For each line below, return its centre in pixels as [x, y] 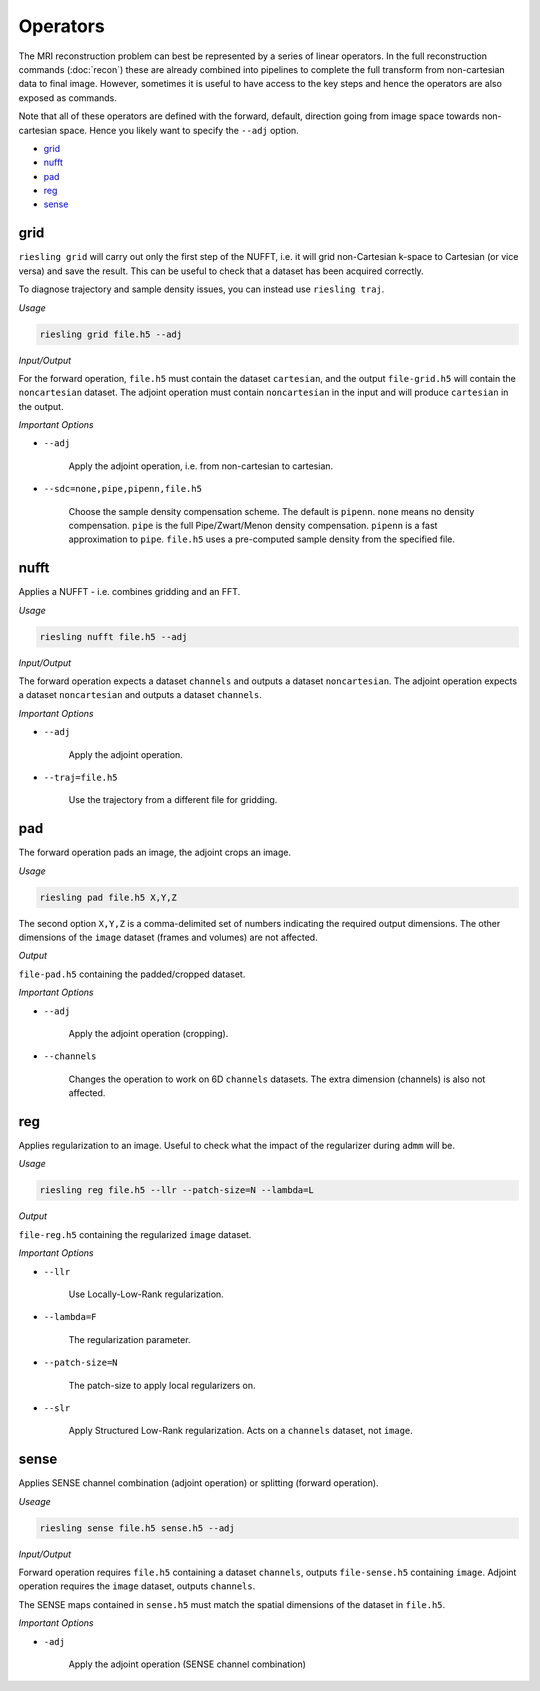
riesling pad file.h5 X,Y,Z [108, 897]
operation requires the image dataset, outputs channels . [137, 1586]
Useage [35, 1501]
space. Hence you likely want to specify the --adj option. [178, 130]
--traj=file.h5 [81, 778]
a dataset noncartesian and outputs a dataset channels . [140, 695]
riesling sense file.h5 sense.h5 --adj [137, 1528]
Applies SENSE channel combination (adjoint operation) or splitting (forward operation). [198, 1483]
